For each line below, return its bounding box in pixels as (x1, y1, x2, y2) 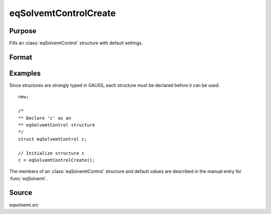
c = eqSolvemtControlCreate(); (18, 157, 95, 163)
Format (9, 53, 33, 61)
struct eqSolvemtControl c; (18, 136, 87, 142)
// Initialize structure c (18, 150, 85, 156)
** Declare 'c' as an (18, 115, 71, 121)
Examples (9, 69, 41, 77)
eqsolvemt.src (9, 201, 39, 208)
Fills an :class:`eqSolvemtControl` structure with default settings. (9, 40, 143, 46)
